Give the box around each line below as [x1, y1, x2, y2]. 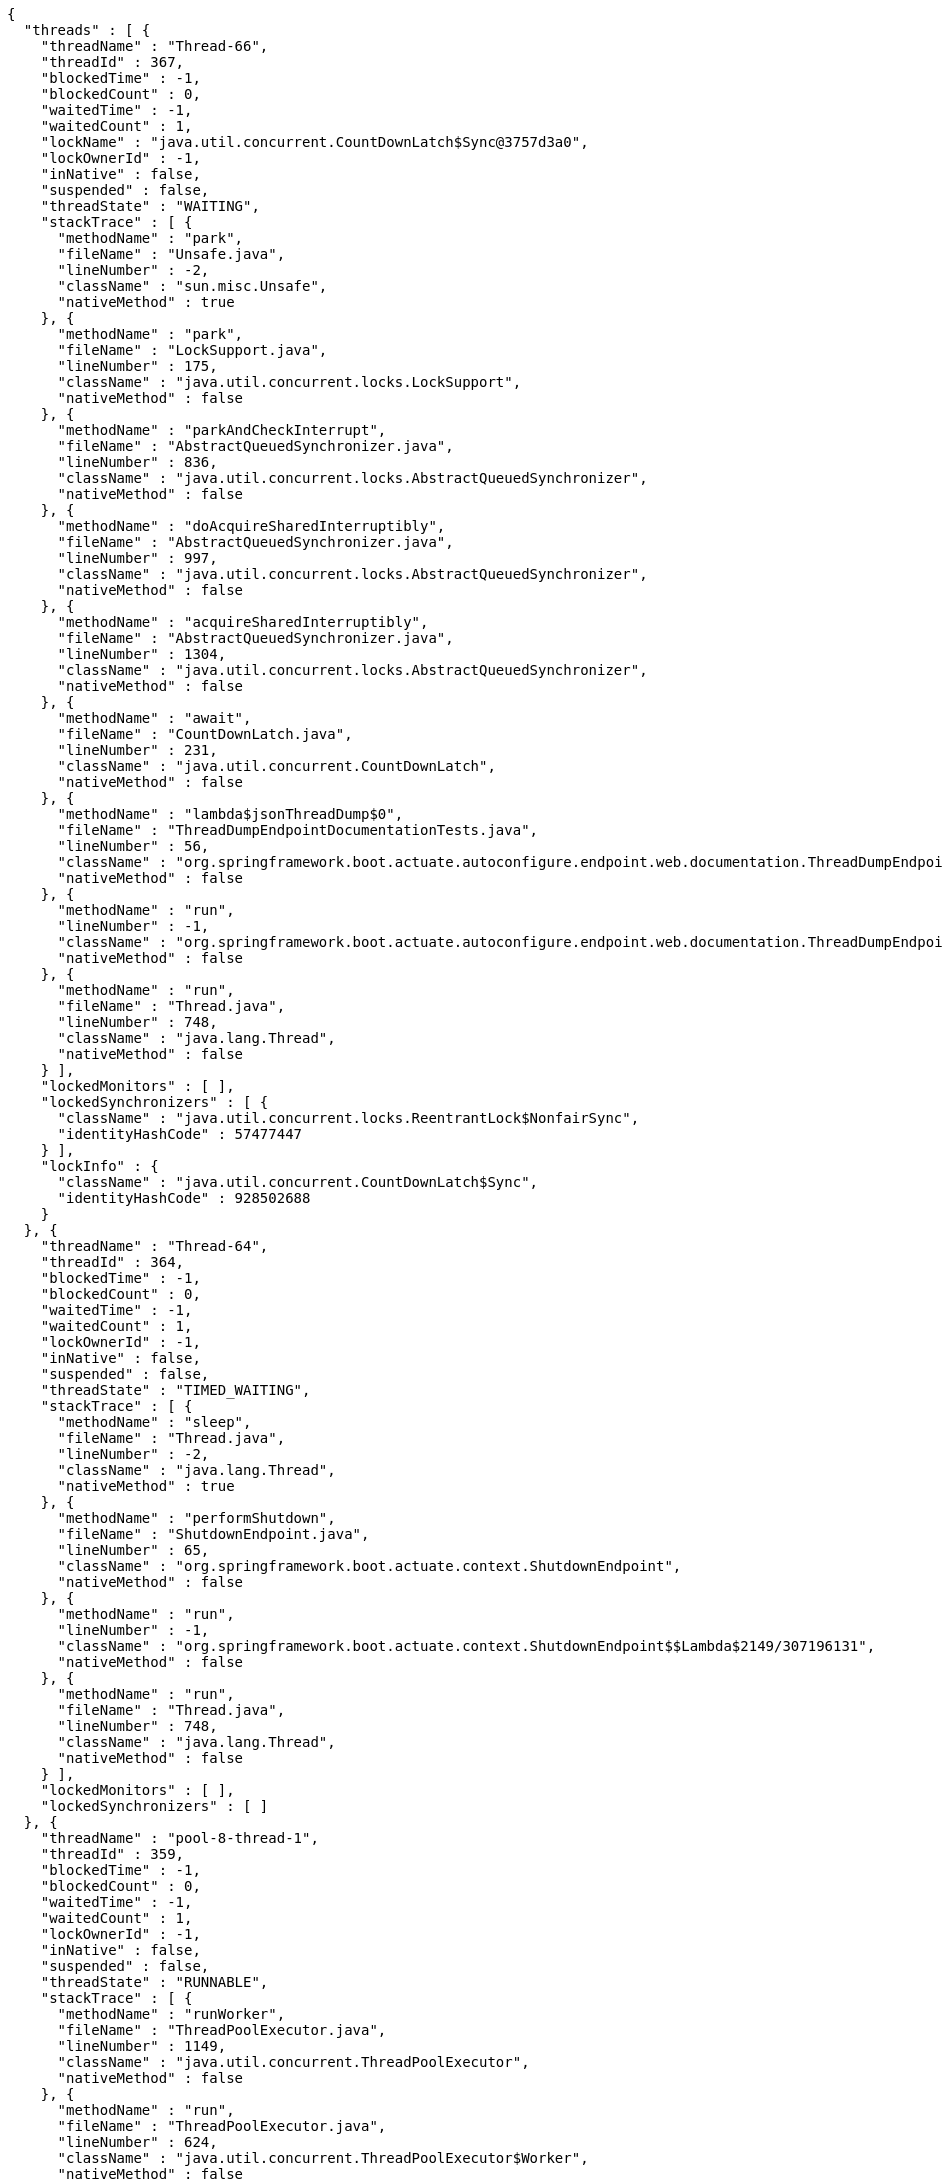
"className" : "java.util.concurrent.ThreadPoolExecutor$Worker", [57, 2150, 589, 2166]
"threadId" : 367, [40, 54, 185, 70]
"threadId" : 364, [40, 1254, 185, 1270]
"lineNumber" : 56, [57, 838, 210, 854]
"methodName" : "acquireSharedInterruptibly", [57, 614, 429, 630]
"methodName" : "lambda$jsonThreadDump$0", [57, 806, 404, 822]
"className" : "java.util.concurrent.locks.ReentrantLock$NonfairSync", [57, 1110, 640, 1126]
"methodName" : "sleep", [57, 1414, 252, 1430]
